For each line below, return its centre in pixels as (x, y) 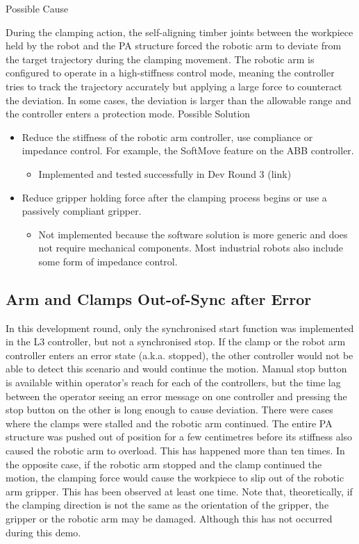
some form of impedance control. (108, 261)
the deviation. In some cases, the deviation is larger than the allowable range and (178, 100)
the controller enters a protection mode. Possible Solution (128, 114)
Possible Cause (37, 8)
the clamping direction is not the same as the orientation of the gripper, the (167, 505)
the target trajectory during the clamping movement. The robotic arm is (160, 59)
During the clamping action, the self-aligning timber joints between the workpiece (179, 32)
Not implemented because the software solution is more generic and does (193, 234)
